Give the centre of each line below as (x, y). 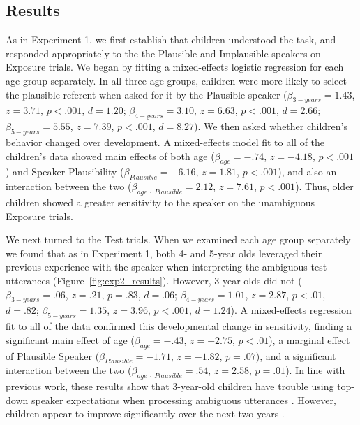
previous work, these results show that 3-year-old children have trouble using (170, 386)
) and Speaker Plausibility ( (65, 172)
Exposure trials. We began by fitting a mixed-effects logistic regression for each (175, 67)
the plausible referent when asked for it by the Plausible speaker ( (147, 94)
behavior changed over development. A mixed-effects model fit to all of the (165, 142)
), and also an (307, 172)
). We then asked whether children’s (271, 126)
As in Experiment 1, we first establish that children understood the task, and (171, 39)
